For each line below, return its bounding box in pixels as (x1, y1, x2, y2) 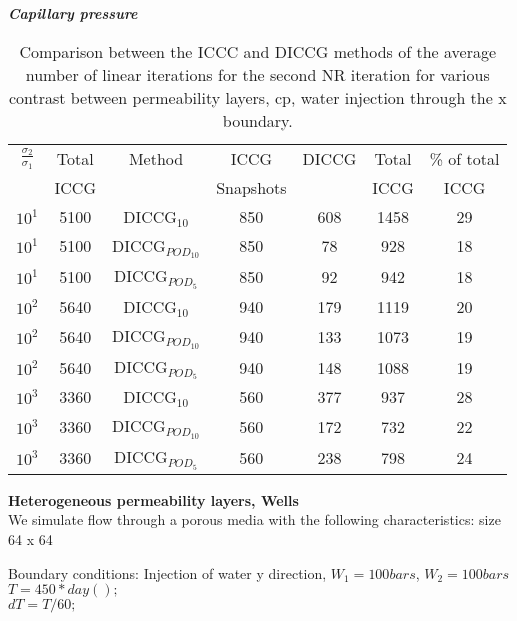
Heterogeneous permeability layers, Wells (8, 489, 299, 510)
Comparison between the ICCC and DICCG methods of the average (19, 39, 497, 63)
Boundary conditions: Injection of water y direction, (8, 562, 327, 583)
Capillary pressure (8, 3, 138, 23)
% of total (429, 146, 500, 170)
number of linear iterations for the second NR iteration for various (25, 62, 490, 86)
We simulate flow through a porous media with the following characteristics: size (8, 509, 501, 530)
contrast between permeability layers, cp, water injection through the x (8, 85, 507, 109)
